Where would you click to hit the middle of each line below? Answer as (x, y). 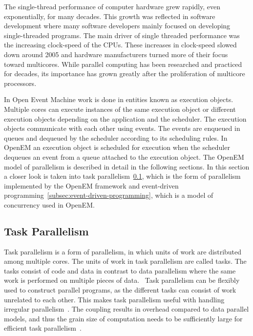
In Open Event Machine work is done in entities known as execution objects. (119, 99)
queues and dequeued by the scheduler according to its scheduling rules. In (116, 137)
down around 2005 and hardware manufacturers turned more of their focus (116, 54)
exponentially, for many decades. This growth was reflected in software (110, 16)
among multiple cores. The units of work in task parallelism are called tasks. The (125, 261)
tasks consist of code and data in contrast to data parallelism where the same (120, 270)
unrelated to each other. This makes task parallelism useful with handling (114, 299)
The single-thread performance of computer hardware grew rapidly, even (112, 6)
